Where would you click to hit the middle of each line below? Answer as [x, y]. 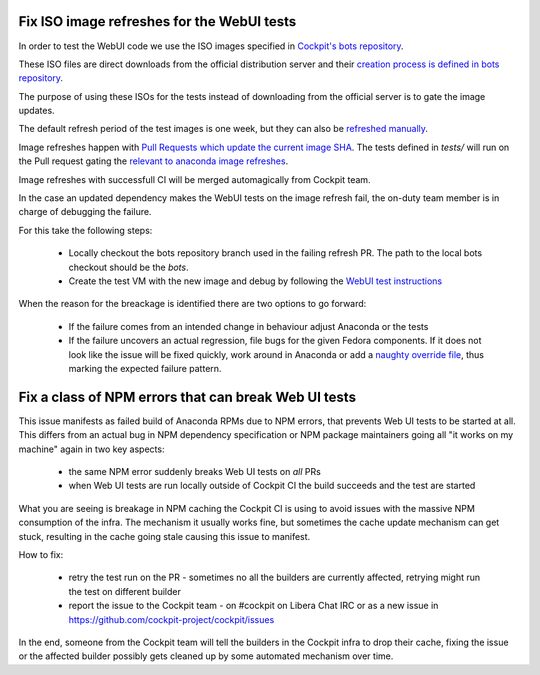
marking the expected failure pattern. [145, 368]
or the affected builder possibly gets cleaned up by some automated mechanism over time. [206, 656]
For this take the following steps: [85, 230]
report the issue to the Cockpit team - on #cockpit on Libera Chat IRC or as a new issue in [253, 606]
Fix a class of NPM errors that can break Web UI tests [187, 396]
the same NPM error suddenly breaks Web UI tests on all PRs [195, 472]
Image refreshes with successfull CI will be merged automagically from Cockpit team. [194, 179]
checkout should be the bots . [128, 267]
